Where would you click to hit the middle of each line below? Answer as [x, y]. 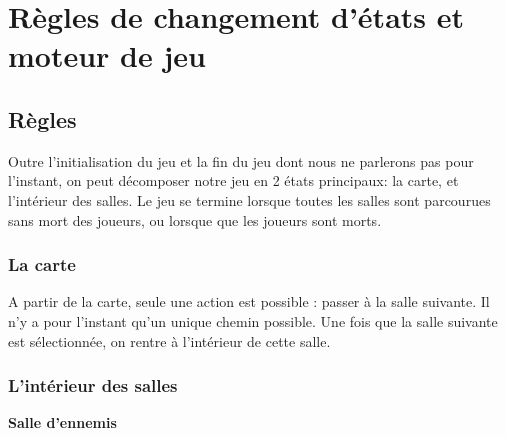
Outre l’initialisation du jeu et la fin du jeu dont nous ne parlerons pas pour [241, 160]
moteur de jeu [107, 55]
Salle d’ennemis [62, 422]
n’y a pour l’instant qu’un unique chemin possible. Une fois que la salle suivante [253, 320]
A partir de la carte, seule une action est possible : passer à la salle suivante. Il [249, 301]
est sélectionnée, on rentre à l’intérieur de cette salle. [169, 340]
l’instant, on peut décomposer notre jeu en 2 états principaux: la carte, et [233, 180]
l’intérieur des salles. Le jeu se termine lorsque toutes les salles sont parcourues [249, 199]
